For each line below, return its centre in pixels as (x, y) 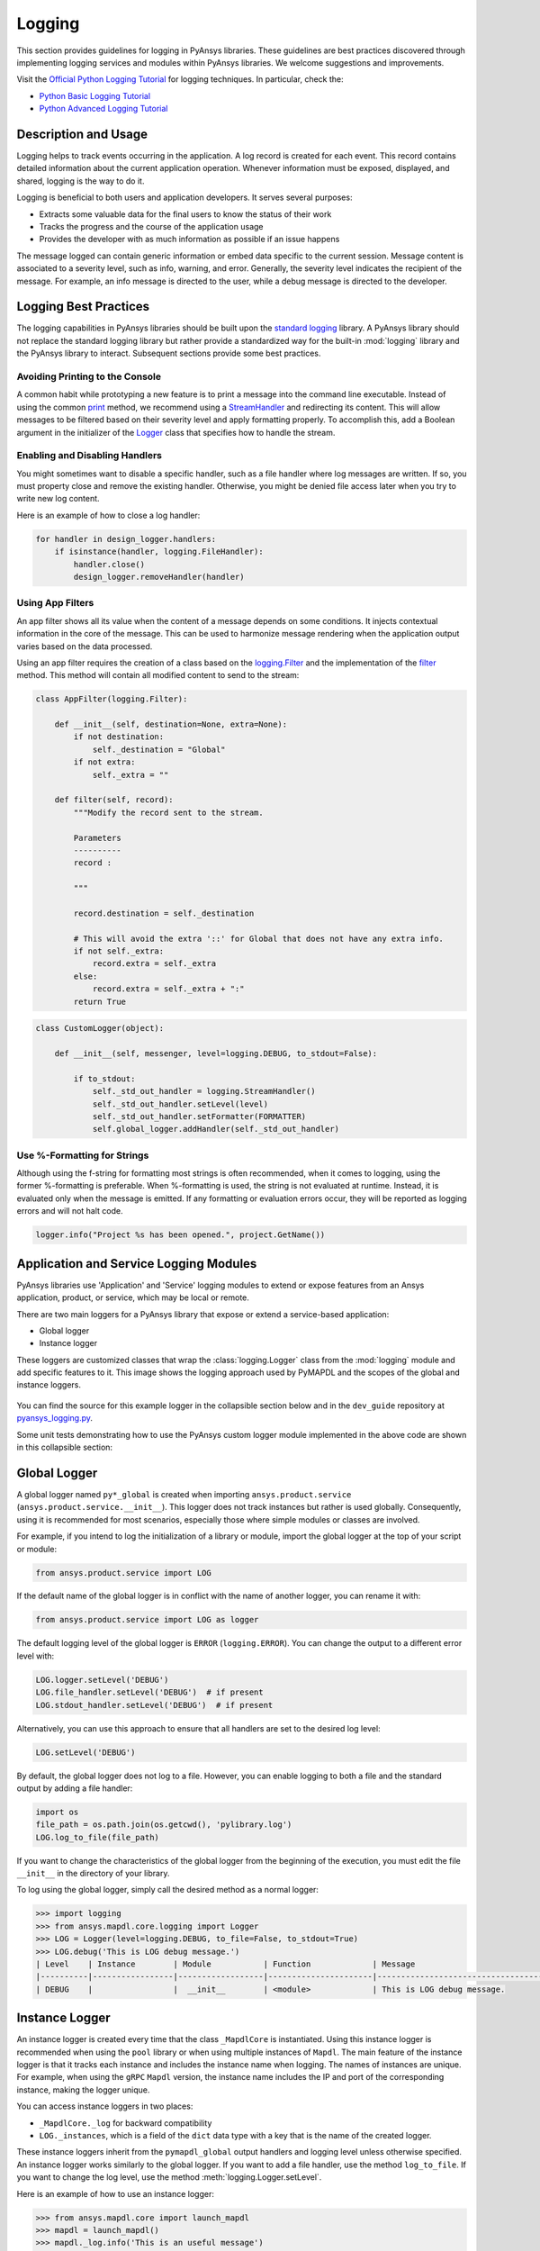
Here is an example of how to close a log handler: (108, 515)
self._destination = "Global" (159, 749)
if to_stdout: (104, 1079)
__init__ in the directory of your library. (93, 1874)
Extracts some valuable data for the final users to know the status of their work (185, 214)
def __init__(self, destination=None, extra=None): (171, 724)
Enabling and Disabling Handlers (89, 456)
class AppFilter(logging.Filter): (112, 699)
